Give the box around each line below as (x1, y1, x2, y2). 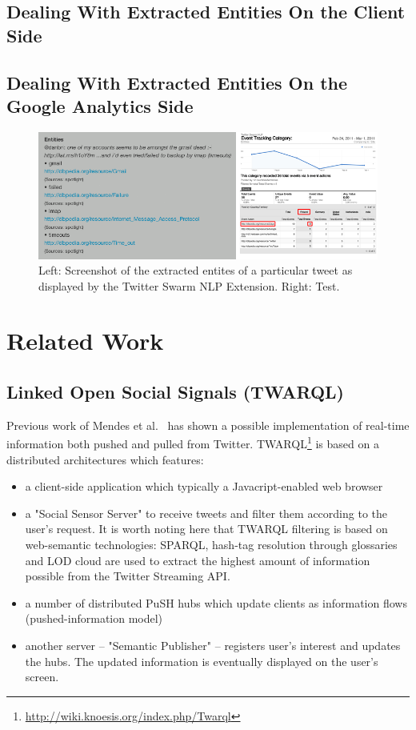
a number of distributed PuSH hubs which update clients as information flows (25, 594, 407, 611)
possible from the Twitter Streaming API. (25, 568, 230, 584)
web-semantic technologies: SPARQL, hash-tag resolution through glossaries (25, 536, 398, 553)
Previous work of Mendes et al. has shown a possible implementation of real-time (6, 416, 410, 433)
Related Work (6, 324, 164, 357)
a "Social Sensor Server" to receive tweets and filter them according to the (25, 504, 387, 521)
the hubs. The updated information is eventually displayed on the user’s (25, 652, 378, 669)
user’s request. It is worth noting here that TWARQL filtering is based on (25, 520, 388, 537)
